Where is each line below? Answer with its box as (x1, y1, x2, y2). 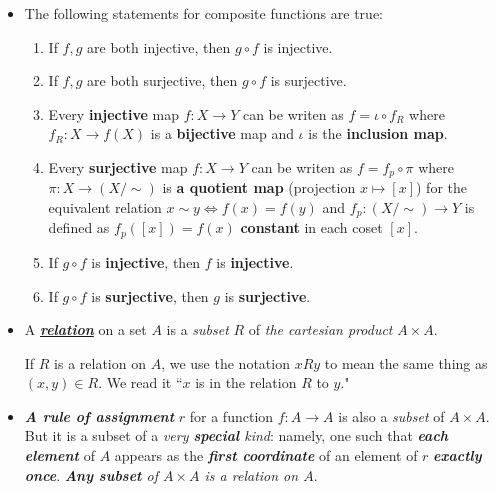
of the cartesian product (248, 319, 393, 340)
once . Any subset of (24, 464, 158, 485)
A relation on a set (24, 319, 147, 340)
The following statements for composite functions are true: (24, 3, 383, 23)
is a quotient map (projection (162, 177, 356, 198)
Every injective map (48, 103, 180, 124)
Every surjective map (48, 156, 188, 177)
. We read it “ (98, 372, 183, 393)
